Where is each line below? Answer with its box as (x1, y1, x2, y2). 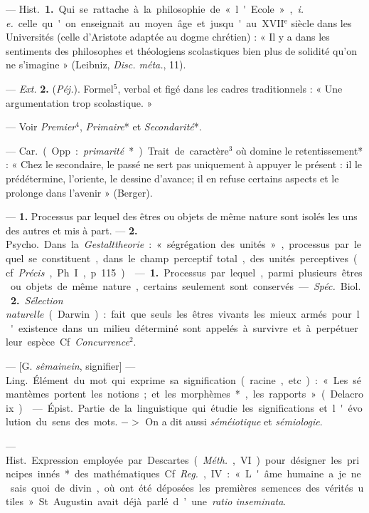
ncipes (6, 466, 33, 481)
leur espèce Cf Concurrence (6, 334, 129, 349)
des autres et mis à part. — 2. (6, 222, 138, 237)
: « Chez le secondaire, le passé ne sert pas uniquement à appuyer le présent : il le (6, 157, 363, 172)
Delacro (330, 386, 363, 401)
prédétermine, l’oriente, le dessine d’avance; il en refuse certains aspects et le (6, 170, 339, 185)
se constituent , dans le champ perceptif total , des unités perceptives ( (28, 250, 358, 265)
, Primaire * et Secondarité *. (79, 119, 202, 134)
